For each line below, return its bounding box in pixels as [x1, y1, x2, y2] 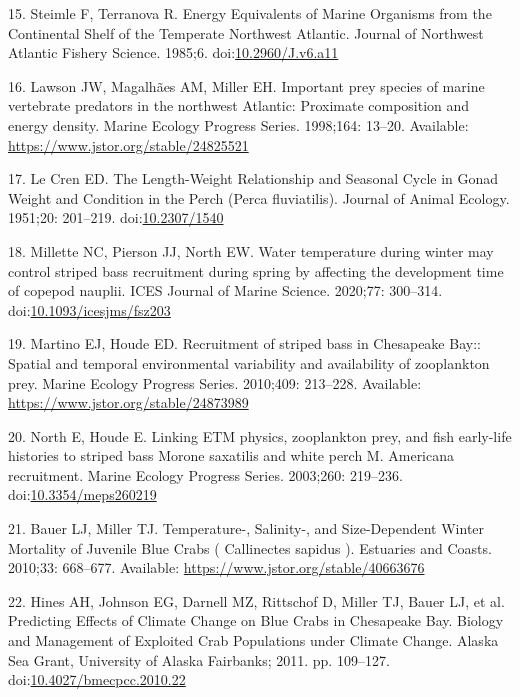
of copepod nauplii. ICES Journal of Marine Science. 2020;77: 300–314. [8, 280, 443, 301]
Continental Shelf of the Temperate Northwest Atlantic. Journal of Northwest [8, 22, 484, 43]
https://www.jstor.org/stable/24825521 [8, 134, 249, 155]
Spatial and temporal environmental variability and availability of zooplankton [8, 352, 490, 373]
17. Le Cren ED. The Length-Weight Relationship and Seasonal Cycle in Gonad [8, 168, 499, 189]
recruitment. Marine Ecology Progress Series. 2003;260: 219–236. [8, 464, 403, 485]
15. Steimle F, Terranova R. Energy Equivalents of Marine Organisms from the [8, 3, 492, 23]
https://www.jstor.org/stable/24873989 [8, 392, 249, 413]
